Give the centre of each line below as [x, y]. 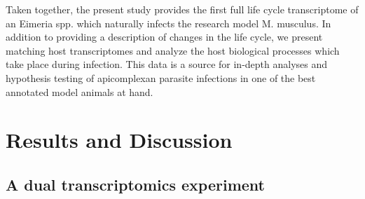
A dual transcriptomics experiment [135, 184]
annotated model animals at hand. [80, 91]
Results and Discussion [119, 140]
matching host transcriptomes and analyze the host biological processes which [173, 50]
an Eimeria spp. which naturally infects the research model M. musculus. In [168, 23]
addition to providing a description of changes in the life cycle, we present [164, 37]
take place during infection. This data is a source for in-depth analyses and [167, 64]
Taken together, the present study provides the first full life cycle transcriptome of [182, 9]
